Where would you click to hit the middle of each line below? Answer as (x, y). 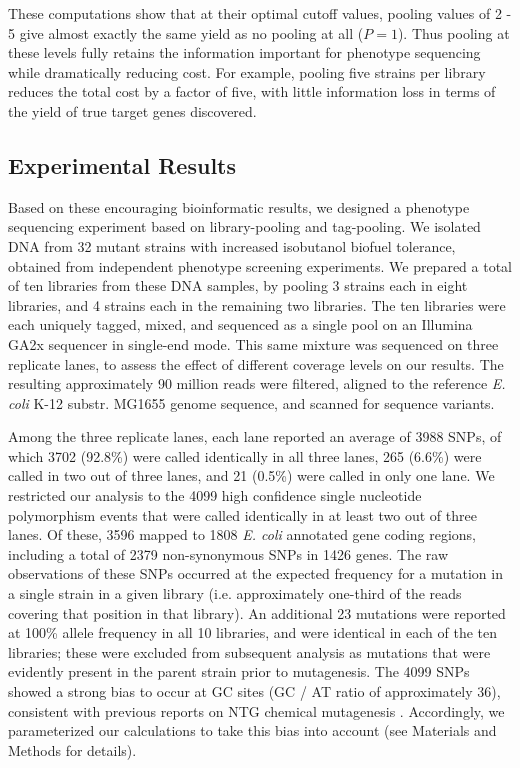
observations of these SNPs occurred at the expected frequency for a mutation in (255, 573)
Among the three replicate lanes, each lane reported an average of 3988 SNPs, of (255, 436)
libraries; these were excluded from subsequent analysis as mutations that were (249, 651)
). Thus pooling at (453, 32)
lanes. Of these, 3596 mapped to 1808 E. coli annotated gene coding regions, (242, 534)
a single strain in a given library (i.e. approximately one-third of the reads (235, 593)
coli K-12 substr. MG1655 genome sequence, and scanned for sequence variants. (251, 402)
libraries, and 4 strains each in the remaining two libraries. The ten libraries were (257, 304)
